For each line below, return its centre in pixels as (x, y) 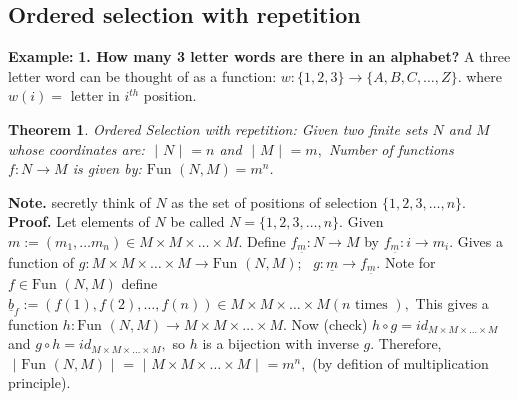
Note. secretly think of (79, 201)
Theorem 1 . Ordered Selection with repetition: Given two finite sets (218, 128)
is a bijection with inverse (280, 343)
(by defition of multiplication (400, 362)
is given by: (107, 168)
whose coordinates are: (76, 148)
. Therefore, (406, 343)
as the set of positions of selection (274, 201)
